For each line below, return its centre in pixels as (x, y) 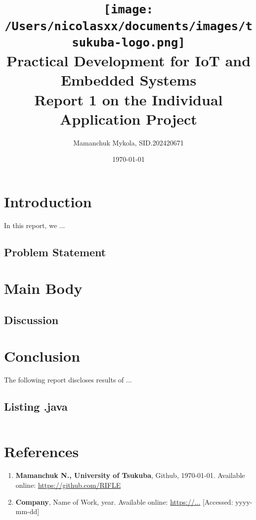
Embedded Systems (128, 80)
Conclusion (42, 356)
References (42, 451)
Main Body (43, 288)
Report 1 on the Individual (128, 99)
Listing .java (36, 406)
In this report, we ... (35, 225)
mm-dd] (27, 511)
